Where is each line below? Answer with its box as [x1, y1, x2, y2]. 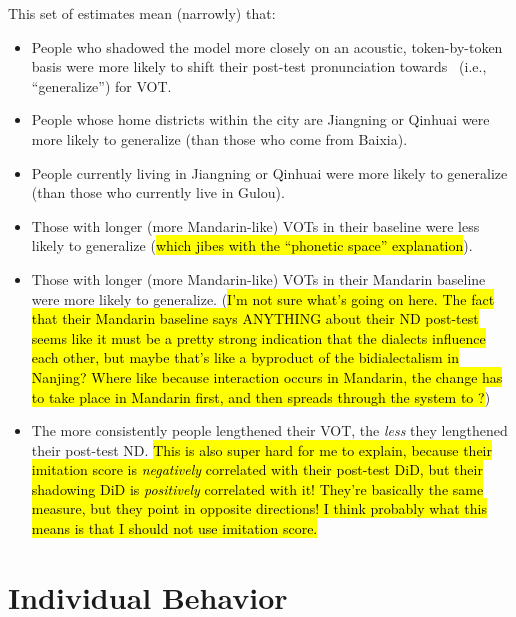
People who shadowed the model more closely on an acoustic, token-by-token [31, 36, 503, 57]
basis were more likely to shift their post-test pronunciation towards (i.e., [31, 56, 487, 77]
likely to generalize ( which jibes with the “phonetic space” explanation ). [31, 235, 473, 256]
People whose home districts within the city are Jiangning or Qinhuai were [31, 109, 490, 130]
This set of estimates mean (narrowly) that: [8, 3, 276, 23]
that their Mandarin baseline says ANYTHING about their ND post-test [31, 308, 479, 329]
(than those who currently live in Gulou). [31, 182, 285, 203]
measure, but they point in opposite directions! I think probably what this [31, 498, 487, 519]
